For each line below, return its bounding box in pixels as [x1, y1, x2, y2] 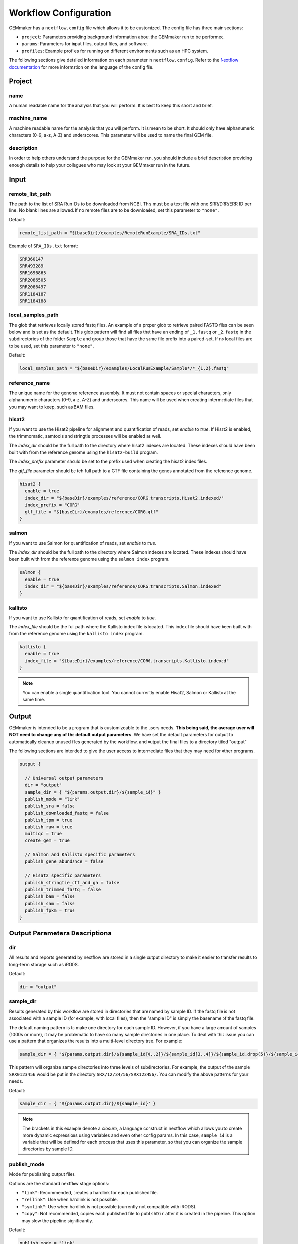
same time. [22, 696, 46, 702]
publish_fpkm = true [25, 908, 75, 913]
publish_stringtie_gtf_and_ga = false [25, 880, 119, 885]
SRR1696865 [19, 270, 46, 276]
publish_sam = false [25, 901, 75, 906]
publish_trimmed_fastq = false [25, 886, 101, 892]
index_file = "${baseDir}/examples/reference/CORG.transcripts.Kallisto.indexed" [25, 658, 229, 664]
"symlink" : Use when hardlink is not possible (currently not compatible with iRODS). [21, 1203, 197, 1209]
